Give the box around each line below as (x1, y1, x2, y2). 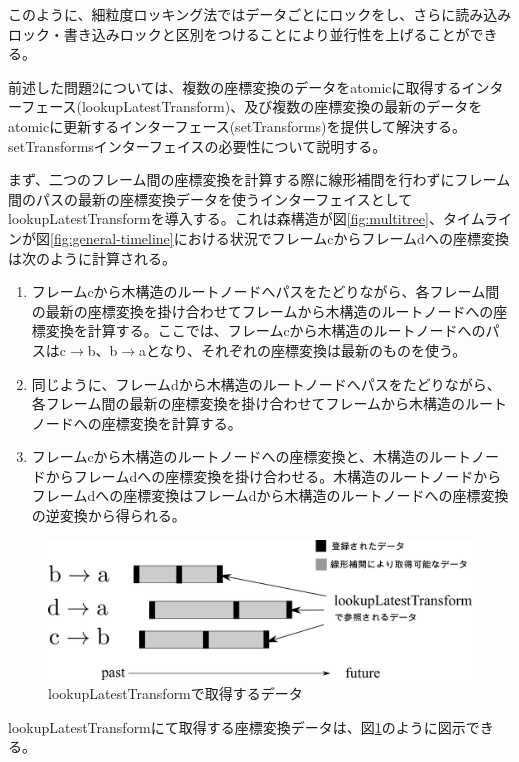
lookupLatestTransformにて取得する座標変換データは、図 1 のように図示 (8, 716, 466, 737)
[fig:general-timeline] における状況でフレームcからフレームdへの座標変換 (50, 227, 509, 248)
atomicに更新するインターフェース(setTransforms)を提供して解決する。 (8, 115, 467, 136)
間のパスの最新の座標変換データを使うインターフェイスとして (8, 188, 413, 209)
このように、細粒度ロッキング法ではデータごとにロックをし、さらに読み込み (8, 4, 512, 24)
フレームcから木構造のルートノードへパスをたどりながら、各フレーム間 (31, 281, 500, 302)
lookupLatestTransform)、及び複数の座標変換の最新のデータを (81, 96, 483, 117)
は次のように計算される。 (8, 247, 176, 268)
